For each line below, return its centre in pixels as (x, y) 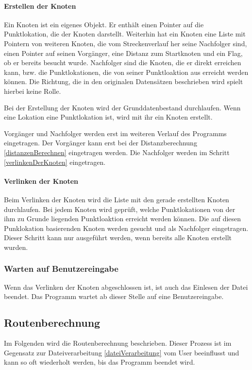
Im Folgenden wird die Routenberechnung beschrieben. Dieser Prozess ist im (118, 343)
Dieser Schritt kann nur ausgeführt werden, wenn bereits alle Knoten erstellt (118, 238)
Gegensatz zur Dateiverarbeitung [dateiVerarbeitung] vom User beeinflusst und (122, 352)
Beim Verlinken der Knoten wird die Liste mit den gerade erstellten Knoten (117, 199)
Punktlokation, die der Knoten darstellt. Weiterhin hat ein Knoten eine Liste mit (125, 34)
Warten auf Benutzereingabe (61, 269)
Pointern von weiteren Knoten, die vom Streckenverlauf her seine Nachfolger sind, (126, 43)
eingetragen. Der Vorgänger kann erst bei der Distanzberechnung (101, 143)
